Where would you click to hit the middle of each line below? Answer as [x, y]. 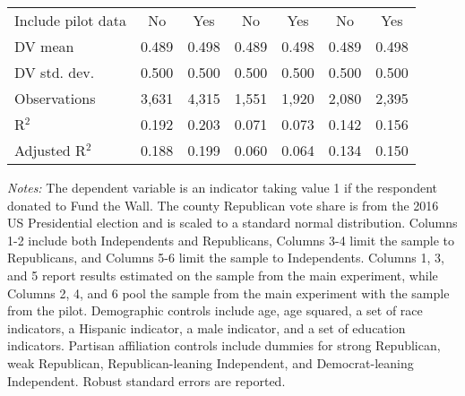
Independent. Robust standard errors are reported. [146, 380]
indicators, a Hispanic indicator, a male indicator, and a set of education [207, 327]
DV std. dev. [55, 72]
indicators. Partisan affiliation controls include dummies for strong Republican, [224, 345]
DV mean [44, 46]
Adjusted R [50, 150]
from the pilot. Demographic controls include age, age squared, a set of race [215, 310]
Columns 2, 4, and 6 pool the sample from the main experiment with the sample [228, 293]
